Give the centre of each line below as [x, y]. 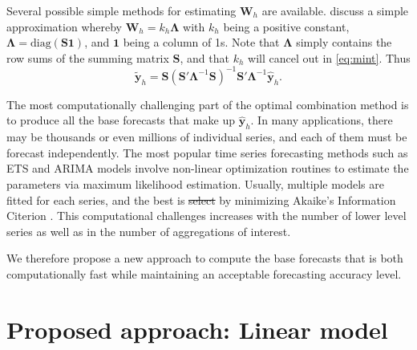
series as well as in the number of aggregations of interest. [149, 231]
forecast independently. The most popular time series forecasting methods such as [207, 152]
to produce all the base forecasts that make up [121, 120]
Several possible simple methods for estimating [121, 10]
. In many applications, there [322, 120]
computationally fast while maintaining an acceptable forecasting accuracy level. [204, 274]
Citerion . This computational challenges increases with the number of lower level [206, 216]
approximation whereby [64, 26]
